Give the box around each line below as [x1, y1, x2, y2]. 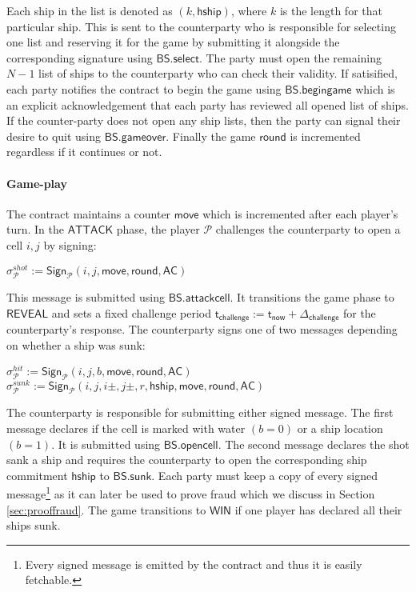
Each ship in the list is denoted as [6, 2, 173, 18]
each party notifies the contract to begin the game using [6, 80, 282, 97]
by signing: [43, 236, 97, 253]
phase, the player [116, 221, 200, 238]
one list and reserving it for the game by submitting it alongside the [6, 34, 340, 50]
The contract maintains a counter [6, 205, 171, 222]
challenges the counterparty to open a [215, 221, 401, 238]
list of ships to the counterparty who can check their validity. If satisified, [38, 65, 398, 82]
